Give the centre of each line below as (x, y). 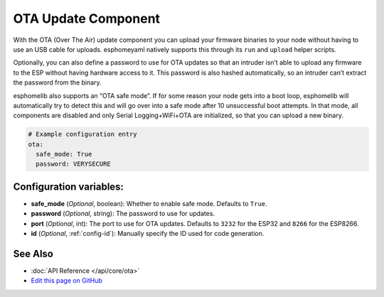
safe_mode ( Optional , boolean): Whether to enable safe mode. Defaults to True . (149, 203)
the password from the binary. (58, 82)
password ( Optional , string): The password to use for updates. (123, 214)
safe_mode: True (64, 154)
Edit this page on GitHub (67, 281)
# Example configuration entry (83, 134)
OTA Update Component (86, 18)
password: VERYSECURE (74, 164)
